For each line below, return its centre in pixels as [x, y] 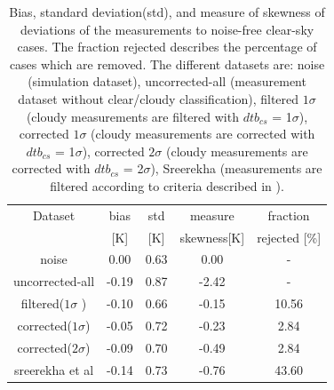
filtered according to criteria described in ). [167, 185]
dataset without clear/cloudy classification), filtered [159, 98]
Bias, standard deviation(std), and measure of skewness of [167, 12]
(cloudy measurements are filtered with [132, 116]
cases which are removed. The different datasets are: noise [167, 64]
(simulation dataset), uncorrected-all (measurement [167, 81]
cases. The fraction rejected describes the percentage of [167, 47]
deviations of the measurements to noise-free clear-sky [167, 29]
